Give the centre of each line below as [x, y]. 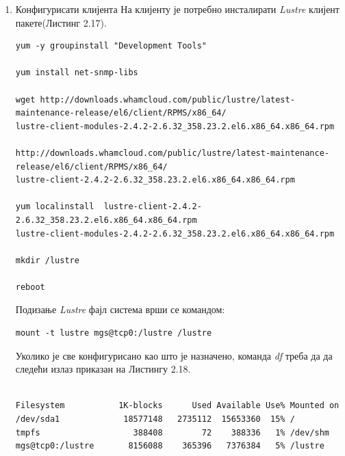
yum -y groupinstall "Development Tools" [111, 46]
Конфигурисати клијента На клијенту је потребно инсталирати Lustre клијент [177, 9]
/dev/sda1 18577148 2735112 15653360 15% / [155, 419]
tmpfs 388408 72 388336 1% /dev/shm [172, 432]
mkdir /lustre [47, 260]
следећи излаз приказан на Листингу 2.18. [103, 369]
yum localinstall [55, 207]
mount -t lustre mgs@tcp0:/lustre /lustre [114, 333]
